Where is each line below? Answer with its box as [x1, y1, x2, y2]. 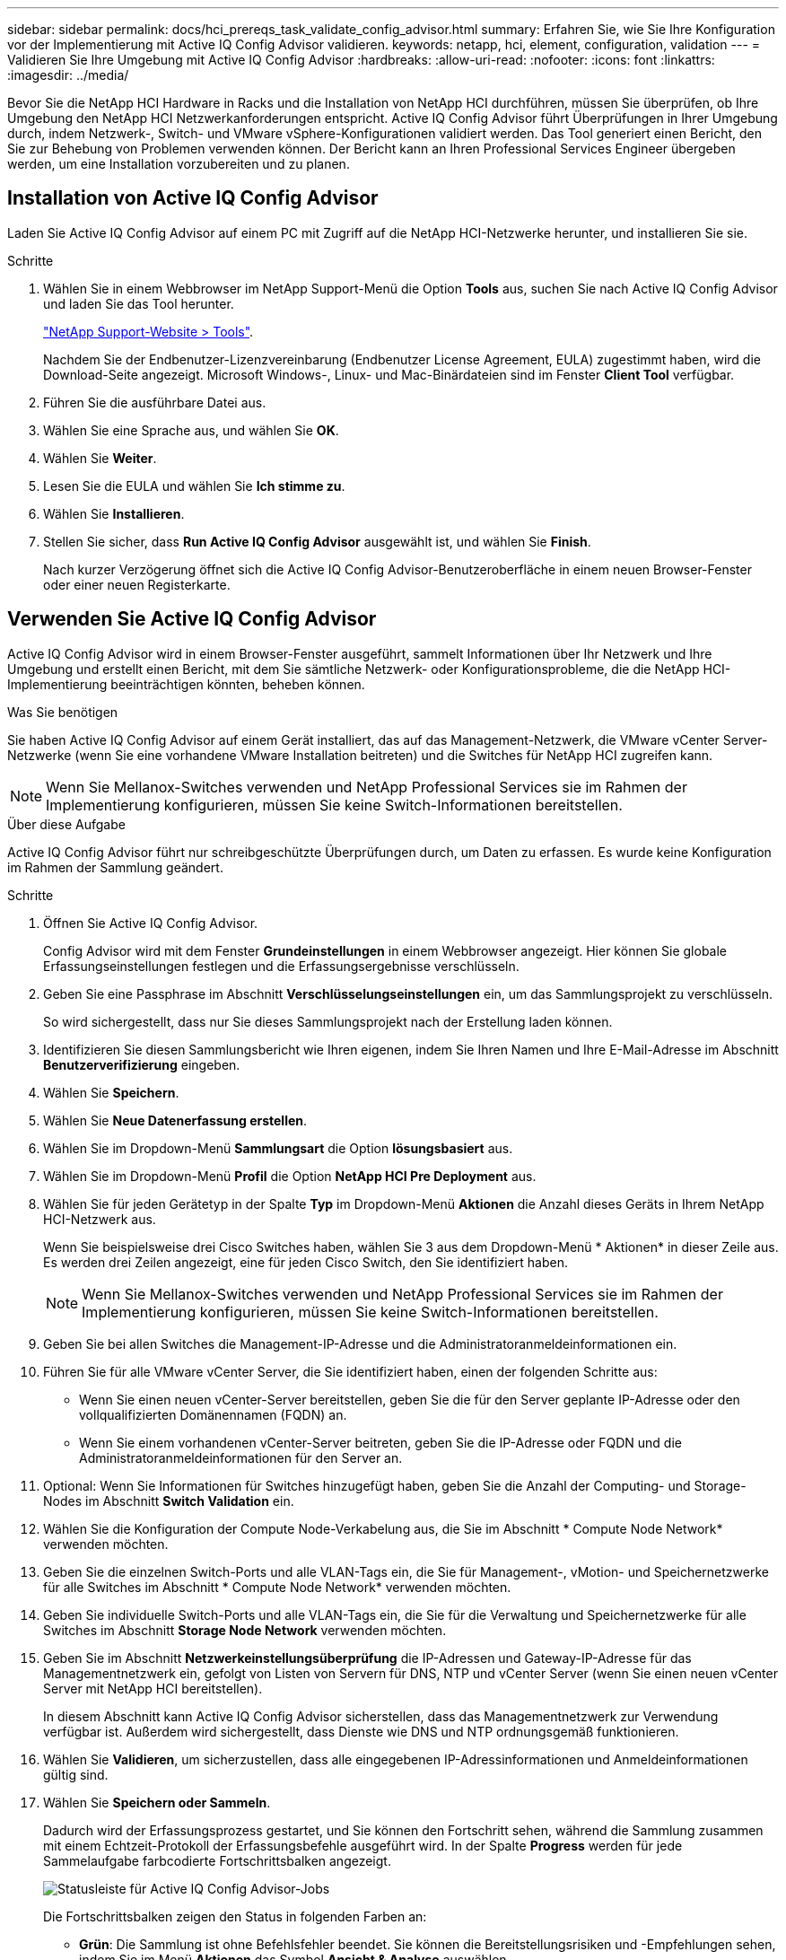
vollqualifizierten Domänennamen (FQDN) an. [79, 1406, 347, 1422]
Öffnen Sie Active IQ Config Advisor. [43, 914, 258, 931]
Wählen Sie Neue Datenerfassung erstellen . [43, 1112, 308, 1128]
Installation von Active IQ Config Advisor [7, 187, 379, 210]
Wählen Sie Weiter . [43, 450, 157, 466]
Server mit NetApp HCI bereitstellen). [43, 1680, 263, 1696]
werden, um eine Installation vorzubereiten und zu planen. [7, 156, 350, 171]
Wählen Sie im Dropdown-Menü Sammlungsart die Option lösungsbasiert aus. [43, 1140, 513, 1156]
